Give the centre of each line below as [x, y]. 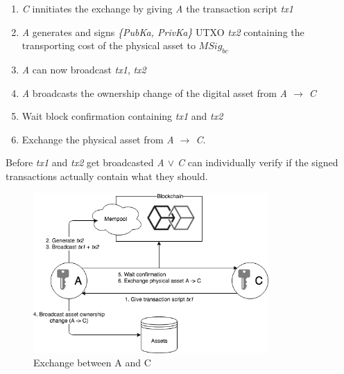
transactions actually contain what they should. [107, 176]
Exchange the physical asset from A [98, 139]
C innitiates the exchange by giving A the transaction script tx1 [157, 8]
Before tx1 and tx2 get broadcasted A [85, 162]
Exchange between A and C [92, 363]
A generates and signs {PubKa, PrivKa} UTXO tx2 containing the [163, 32]
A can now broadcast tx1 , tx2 [84, 69]
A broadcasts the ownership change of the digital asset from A [154, 92]
